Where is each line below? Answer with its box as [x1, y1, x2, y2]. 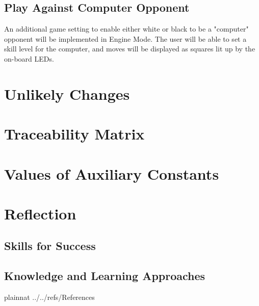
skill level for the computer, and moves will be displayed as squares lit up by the [4, 43, 255, 54]
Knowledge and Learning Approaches [4, 268, 205, 284]
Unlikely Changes [4, 83, 130, 104]
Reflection [4, 203, 76, 224]
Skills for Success [4, 238, 96, 254]
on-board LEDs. [4, 53, 54, 64]
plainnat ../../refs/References [4, 292, 95, 302]
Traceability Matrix [4, 123, 145, 144]
